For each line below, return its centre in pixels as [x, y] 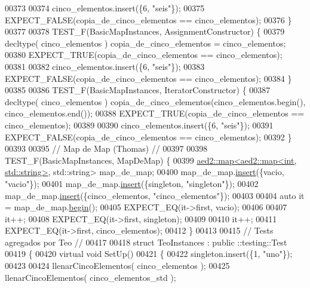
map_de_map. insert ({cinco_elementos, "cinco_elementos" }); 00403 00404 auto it [155, 195]
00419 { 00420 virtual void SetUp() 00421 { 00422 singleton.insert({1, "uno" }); [149, 254]
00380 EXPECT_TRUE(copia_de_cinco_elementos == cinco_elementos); [144, 55]
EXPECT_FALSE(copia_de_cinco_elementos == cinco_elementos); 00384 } [148, 78]
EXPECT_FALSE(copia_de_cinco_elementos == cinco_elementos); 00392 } [148, 137]
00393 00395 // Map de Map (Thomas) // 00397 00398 [106, 148]
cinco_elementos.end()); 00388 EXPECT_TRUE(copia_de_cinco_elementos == [155, 113]
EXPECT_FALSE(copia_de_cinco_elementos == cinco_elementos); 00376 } [148, 19]
